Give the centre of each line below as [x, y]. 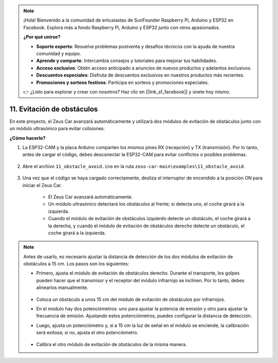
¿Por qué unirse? [42, 37]
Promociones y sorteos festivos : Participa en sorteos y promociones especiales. [123, 82]
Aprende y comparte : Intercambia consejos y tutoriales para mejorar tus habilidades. [127, 61]
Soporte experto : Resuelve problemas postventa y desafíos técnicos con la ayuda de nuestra [136, 46]
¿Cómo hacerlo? [28, 138]
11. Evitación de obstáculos [54, 109]
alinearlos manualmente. [62, 287]
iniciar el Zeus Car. [42, 185]
